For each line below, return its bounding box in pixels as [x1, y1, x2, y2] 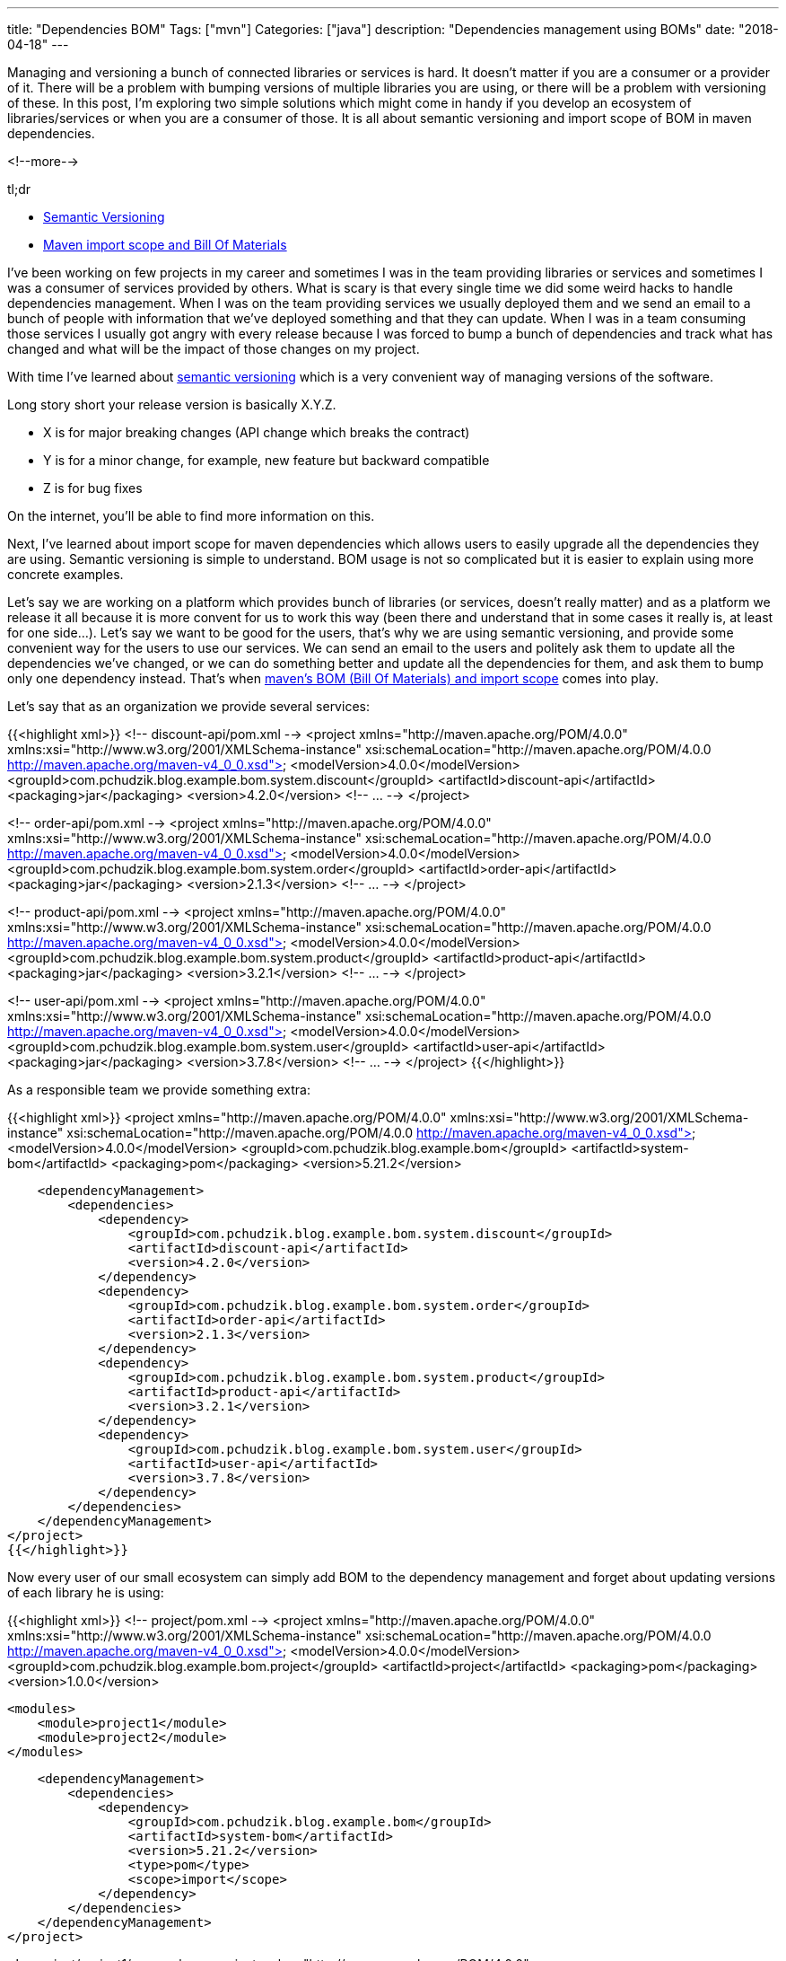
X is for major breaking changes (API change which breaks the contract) [43, 425, 470, 440]
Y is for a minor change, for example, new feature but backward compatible [43, 453, 490, 468]
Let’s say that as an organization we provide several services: [7, 699, 370, 714]
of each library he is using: [7, 1585, 164, 1600]
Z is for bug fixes [43, 480, 143, 496]
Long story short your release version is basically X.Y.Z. [7, 397, 336, 412]
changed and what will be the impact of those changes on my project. [7, 341, 420, 356]
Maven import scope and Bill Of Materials [43, 237, 287, 252]
